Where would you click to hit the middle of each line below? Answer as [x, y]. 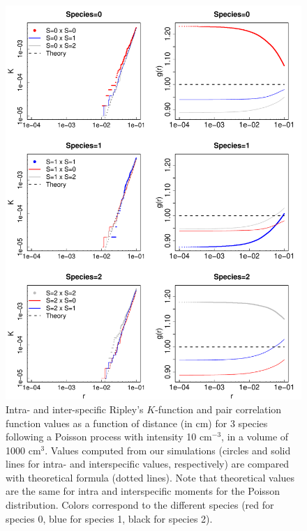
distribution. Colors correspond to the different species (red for [140, 505]
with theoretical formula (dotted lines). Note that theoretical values [150, 477]
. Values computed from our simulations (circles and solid [168, 450]
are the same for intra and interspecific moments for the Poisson [143, 491]
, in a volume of [255, 437]
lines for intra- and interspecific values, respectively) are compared [148, 464]
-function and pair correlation [218, 409]
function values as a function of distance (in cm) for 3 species [137, 423]
